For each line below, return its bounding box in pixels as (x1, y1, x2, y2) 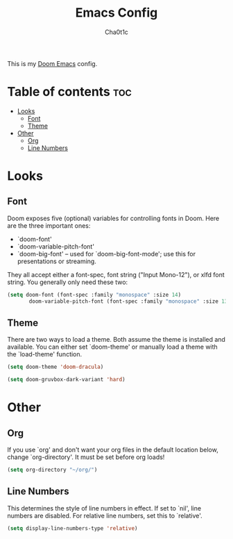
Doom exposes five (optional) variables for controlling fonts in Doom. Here (7, 214, 220, 222)
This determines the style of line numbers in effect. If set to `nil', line (7, 504, 202, 512)
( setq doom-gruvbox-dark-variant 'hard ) (7, 376, 126, 383)
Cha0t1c (105, 28, 128, 36)
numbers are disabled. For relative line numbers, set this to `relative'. (7, 511, 202, 520)
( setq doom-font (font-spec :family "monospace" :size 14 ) (7, 291, 182, 298)
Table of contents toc (7, 84, 132, 100)
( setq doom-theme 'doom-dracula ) (7, 363, 104, 371)
